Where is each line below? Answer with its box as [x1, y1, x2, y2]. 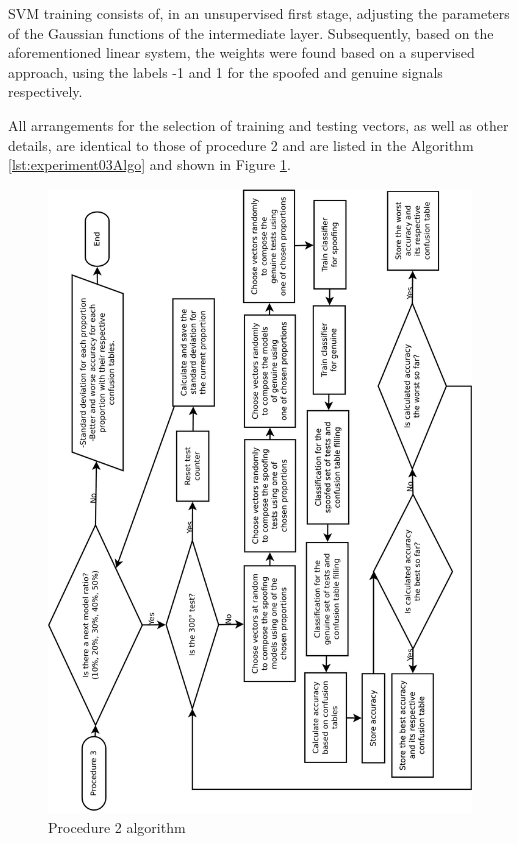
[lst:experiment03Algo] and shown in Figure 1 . [8, 154, 291, 175]
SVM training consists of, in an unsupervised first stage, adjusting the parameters [8, 3, 510, 23]
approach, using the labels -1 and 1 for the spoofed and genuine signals [8, 61, 443, 82]
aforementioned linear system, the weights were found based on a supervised [8, 42, 475, 63]
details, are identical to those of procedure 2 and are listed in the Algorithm [8, 134, 474, 155]
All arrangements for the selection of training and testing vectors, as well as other [8, 114, 509, 135]
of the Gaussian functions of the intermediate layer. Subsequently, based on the [8, 22, 494, 43]
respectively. [8, 81, 83, 102]
